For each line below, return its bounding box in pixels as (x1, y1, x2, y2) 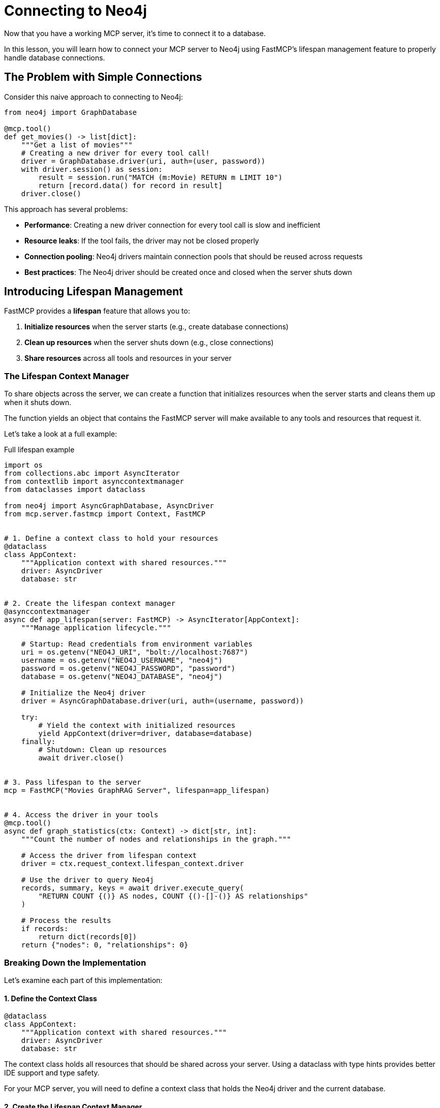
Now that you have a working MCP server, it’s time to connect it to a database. (4, 28, 266, 38)
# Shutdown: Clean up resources (38, 746, 167, 754)
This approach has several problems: (4, 204, 128, 213)
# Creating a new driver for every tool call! (21, 148, 210, 157)
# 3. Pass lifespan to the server (4, 778, 141, 787)
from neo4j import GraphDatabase (4, 108, 137, 116)
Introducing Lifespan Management (4, 285, 183, 298)
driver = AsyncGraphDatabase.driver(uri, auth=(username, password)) (21, 697, 304, 705)
